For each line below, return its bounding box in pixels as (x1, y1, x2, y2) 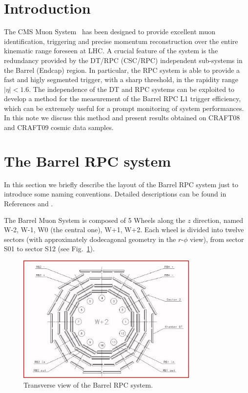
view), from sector (189, 234, 244, 244)
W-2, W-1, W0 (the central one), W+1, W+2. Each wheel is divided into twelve (4, 224, 244, 235)
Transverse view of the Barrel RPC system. (23, 379, 153, 390)
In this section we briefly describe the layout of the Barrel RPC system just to (4, 179, 238, 189)
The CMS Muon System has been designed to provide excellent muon (4, 26, 216, 37)
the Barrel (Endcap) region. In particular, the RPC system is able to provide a (4, 65, 240, 75)
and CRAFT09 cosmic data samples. (4, 122, 114, 132)
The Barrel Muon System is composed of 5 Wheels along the (4, 215, 186, 225)
